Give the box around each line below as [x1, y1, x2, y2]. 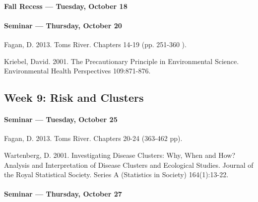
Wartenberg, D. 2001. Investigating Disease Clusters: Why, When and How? [4, 149, 236, 160]
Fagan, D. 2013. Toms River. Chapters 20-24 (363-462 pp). [4, 133, 183, 143]
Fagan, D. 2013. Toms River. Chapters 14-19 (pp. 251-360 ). [4, 39, 187, 49]
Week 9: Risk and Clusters [4, 90, 144, 105]
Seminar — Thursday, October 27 [4, 189, 122, 199]
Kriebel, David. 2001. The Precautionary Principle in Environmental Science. [4, 56, 239, 66]
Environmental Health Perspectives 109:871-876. [4, 66, 151, 76]
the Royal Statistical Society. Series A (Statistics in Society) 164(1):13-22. [4, 169, 229, 180]
